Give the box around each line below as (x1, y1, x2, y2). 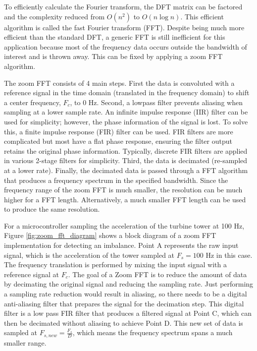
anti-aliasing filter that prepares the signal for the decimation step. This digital (4, 298, 244, 308)
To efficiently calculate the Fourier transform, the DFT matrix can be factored (4, 1, 243, 11)
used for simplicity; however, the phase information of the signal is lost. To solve (4, 116, 248, 126)
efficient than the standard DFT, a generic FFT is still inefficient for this (4, 32, 225, 42)
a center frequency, (4, 97, 61, 107)
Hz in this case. (206, 249, 253, 260)
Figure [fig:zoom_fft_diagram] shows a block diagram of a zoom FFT (4, 230, 216, 240)
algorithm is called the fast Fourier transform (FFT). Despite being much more (4, 22, 245, 32)
